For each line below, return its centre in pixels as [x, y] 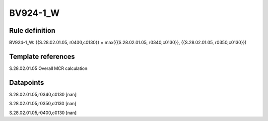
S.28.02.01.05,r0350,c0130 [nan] [43, 104]
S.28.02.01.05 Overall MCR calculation [48, 68]
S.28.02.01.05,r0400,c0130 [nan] [43, 113]
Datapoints [27, 83]
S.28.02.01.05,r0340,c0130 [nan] [43, 94]
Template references [42, 56]
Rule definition [32, 30]
